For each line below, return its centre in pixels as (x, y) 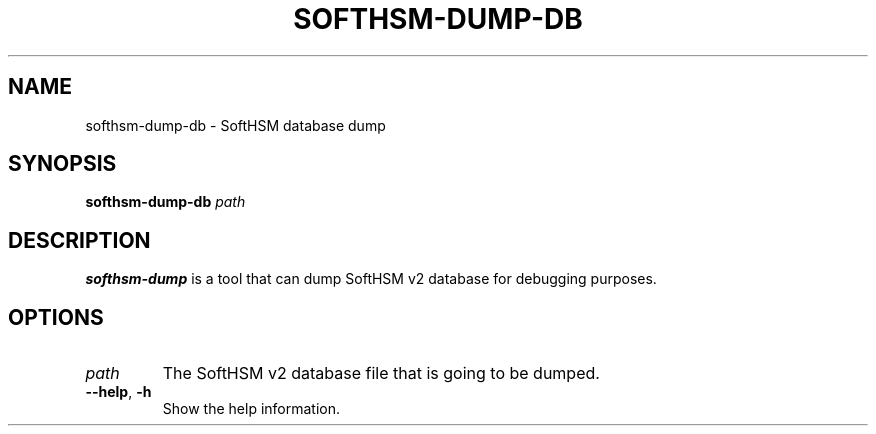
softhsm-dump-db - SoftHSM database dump (235, 125)
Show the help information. (251, 409)
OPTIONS (56, 317)
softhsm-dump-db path (165, 202)
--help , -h (118, 392)
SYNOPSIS (62, 164)
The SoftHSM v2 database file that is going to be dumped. (381, 373)
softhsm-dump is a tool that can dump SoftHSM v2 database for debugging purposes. (371, 279)
